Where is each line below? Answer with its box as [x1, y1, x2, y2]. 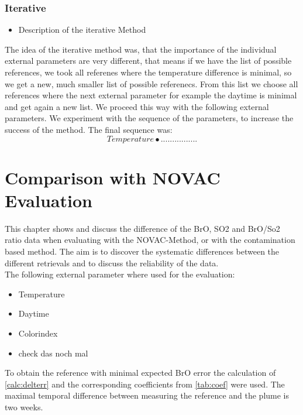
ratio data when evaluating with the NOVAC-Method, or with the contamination [5, 234, 295, 246]
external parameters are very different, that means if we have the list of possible [5, 54, 292, 67]
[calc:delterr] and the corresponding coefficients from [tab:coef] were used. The [5, 378, 285, 390]
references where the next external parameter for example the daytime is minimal [5, 89, 297, 101]
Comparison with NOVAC [5, 165, 221, 189]
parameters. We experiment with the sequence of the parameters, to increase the [5, 112, 294, 124]
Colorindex [18, 327, 58, 339]
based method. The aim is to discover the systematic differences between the [5, 245, 280, 258]
